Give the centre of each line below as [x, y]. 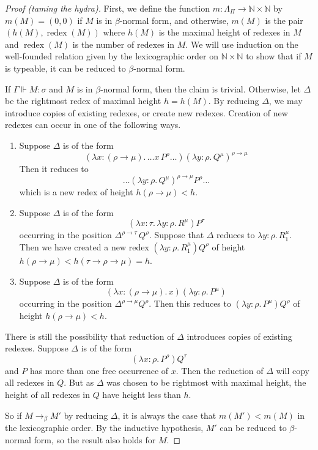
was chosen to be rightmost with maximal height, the [206, 382]
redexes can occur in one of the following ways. [93, 125]
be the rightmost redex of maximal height [83, 101]
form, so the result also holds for [95, 439]
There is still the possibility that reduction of [90, 336]
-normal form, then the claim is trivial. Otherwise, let [201, 88]
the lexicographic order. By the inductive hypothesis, [104, 428]
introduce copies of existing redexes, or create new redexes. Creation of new [146, 112]
